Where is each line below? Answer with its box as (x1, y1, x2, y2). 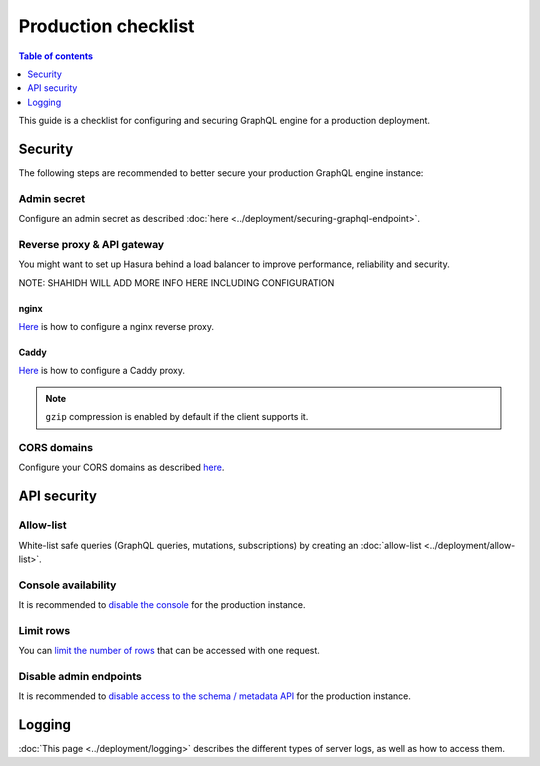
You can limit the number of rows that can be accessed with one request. (18, 645, 320, 657)
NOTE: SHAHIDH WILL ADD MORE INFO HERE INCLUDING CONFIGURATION (18, 276, 335, 289)
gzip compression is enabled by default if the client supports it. (45, 411, 309, 423)
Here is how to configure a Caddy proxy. (18, 365, 185, 377)
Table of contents (18, 50, 94, 62)
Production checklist (18, 15, 195, 37)
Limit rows (18, 623, 71, 637)
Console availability (18, 578, 117, 592)
